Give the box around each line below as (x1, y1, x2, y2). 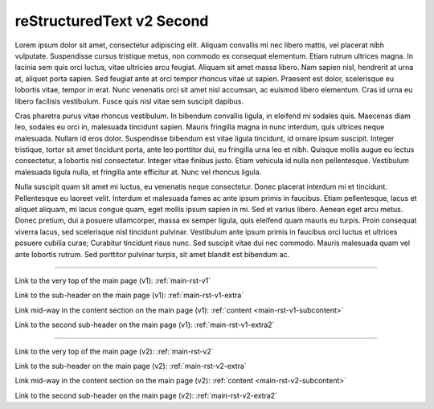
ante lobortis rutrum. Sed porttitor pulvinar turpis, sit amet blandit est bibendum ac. (14, 249, 290, 259)
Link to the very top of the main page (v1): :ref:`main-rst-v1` (14, 276, 211, 285)
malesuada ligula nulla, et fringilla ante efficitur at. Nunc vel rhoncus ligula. (14, 167, 262, 177)
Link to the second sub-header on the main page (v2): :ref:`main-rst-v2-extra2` (14, 391, 277, 400)
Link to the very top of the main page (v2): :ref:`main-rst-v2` (14, 346, 214, 356)
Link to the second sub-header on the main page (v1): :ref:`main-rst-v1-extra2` (14, 320, 275, 329)
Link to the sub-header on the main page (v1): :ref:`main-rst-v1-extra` (14, 290, 244, 301)
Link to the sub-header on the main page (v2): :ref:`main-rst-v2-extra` (14, 361, 247, 370)
